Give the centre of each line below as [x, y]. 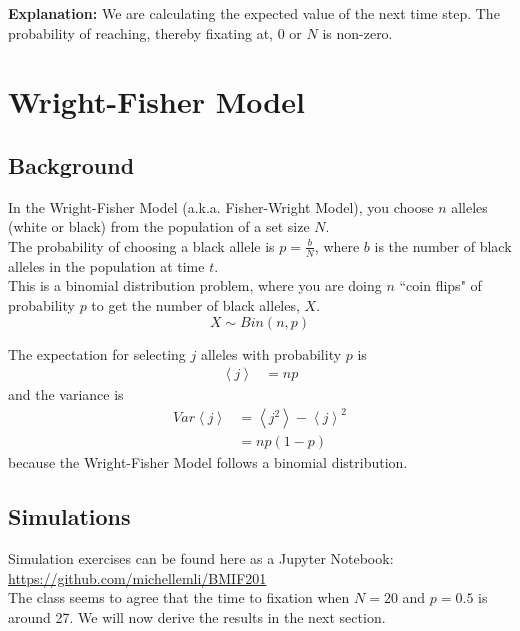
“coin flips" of [440, 285]
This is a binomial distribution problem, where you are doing [195, 285]
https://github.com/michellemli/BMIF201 [137, 577]
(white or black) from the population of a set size [159, 226]
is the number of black [443, 245]
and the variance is [66, 394]
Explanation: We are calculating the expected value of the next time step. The [254, 13]
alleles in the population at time [106, 265]
